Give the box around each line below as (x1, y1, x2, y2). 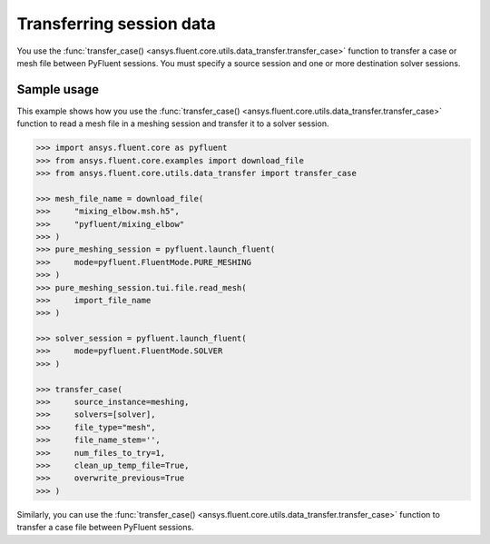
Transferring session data (16, 14, 217, 34)
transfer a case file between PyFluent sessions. (16, 522, 194, 533)
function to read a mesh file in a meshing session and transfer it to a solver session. (16, 118, 329, 129)
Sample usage (16, 82, 100, 97)
